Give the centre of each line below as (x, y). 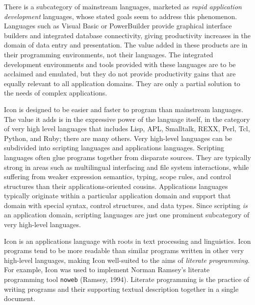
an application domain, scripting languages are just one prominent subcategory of (127, 215)
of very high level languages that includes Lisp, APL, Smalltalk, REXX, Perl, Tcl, (127, 129)
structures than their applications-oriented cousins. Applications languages (116, 186)
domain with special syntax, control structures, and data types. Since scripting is (126, 205)
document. (20, 298)
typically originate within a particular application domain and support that (117, 196)
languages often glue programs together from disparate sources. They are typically (127, 157)
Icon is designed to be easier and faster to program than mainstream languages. (124, 109)
